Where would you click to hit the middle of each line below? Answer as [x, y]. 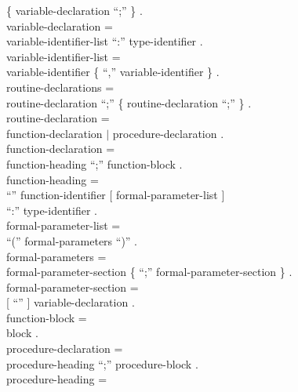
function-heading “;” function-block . [94, 163]
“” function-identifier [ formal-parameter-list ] [116, 195]
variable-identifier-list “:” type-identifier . [105, 41]
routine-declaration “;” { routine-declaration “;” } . [129, 102]
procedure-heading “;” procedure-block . [102, 363]
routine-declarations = [60, 87]
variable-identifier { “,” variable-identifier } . [113, 72]
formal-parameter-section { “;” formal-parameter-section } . [149, 272]
